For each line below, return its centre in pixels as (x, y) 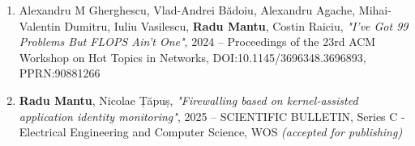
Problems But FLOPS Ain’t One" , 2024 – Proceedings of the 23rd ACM (197, 42)
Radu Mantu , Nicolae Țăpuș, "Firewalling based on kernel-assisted (188, 100)
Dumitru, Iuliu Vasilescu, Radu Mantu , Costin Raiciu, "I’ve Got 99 (236, 25)
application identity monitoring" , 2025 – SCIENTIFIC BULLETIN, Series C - (212, 116)
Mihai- (375, 10)
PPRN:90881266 (60, 73)
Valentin (40, 25)
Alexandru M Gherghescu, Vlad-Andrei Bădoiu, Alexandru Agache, (187, 10)
